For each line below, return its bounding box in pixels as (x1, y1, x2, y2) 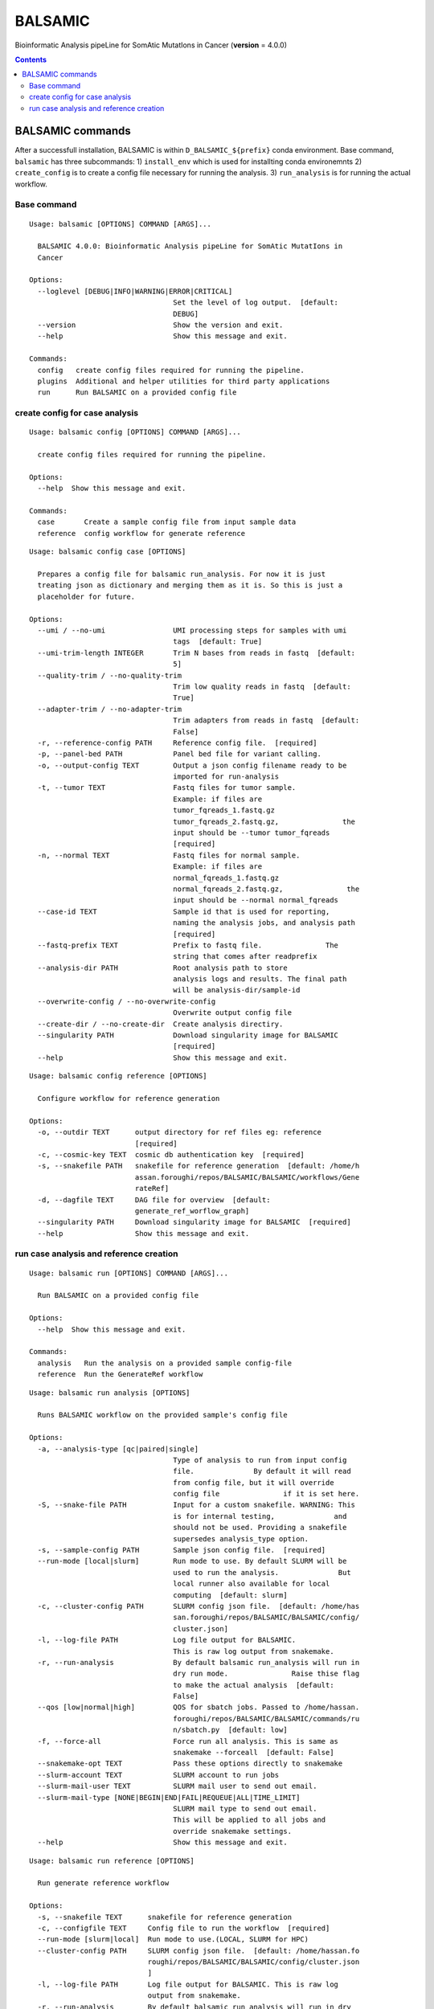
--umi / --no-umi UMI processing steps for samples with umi (37, 625, 347, 635)
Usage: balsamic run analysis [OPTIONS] (29, 1388, 190, 1397)
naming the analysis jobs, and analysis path (173, 919, 356, 927)
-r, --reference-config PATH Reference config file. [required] (37, 738, 317, 747)
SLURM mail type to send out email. (173, 1804, 317, 1813)
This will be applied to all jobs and (173, 1815, 326, 1824)
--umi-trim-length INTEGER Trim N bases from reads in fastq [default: (37, 648, 356, 657)
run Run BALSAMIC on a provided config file (37, 388, 237, 397)
